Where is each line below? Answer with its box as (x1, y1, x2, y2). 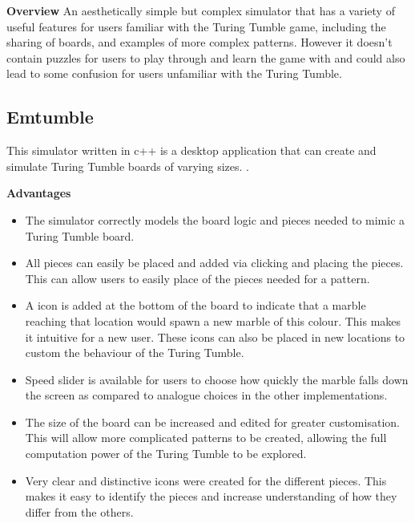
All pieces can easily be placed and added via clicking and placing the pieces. (25, 254, 404, 271)
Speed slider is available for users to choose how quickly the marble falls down (25, 371, 409, 387)
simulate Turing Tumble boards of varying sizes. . (6, 157, 250, 174)
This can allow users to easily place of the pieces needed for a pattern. (25, 270, 370, 286)
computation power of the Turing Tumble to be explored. (25, 445, 307, 462)
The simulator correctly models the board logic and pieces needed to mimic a (25, 211, 405, 228)
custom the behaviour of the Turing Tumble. (25, 344, 244, 361)
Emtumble (6, 104, 94, 129)
